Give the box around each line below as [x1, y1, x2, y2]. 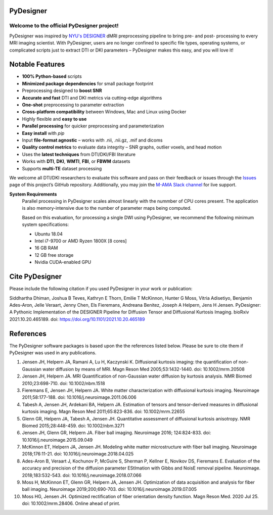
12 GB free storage [34, 252, 74, 258]
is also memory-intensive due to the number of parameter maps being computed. [22, 205, 192, 211]
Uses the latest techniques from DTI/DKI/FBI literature [22, 151, 136, 157]
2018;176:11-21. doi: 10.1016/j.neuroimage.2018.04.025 [22, 451, 134, 457]
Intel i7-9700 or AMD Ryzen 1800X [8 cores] [34, 238, 127, 244]
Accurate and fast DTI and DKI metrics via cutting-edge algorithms [22, 95, 162, 101]
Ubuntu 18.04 [34, 230, 63, 237]
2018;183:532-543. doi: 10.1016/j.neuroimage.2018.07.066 [22, 472, 142, 478]
